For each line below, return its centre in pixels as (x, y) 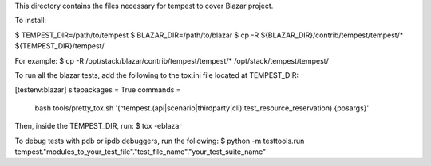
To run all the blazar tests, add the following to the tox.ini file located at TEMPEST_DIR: (157, 75)
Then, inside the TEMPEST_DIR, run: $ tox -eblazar (99, 126)
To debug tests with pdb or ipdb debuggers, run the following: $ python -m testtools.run (160, 141)
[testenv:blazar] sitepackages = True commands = (98, 90)
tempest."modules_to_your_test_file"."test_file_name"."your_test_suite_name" (140, 152)
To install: (31, 21)
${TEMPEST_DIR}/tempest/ (59, 46)
